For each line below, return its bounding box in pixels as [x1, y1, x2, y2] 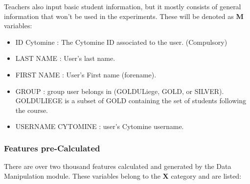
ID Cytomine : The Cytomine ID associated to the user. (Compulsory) [15, 37, 227, 47]
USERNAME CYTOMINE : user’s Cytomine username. [15, 121, 184, 131]
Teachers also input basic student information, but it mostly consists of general [4, 1, 241, 11]
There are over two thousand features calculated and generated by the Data [4, 161, 231, 171]
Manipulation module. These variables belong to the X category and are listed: [4, 170, 242, 181]
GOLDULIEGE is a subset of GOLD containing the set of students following [15, 95, 246, 106]
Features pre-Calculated [4, 142, 100, 154]
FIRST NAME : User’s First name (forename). [15, 69, 157, 79]
